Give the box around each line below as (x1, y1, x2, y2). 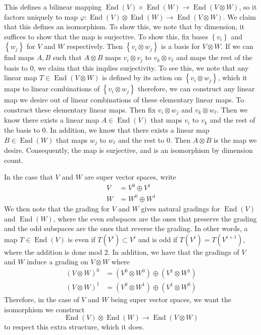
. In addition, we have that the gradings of (108, 246, 239, 257)
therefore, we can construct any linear (138, 83, 255, 94)
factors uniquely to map (4, 11, 78, 22)
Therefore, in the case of (4, 294, 79, 304)
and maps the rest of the (176, 52, 252, 63)
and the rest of (210, 115, 255, 125)
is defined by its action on (102, 72, 182, 83)
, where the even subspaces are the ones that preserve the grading (53, 213, 257, 224)
